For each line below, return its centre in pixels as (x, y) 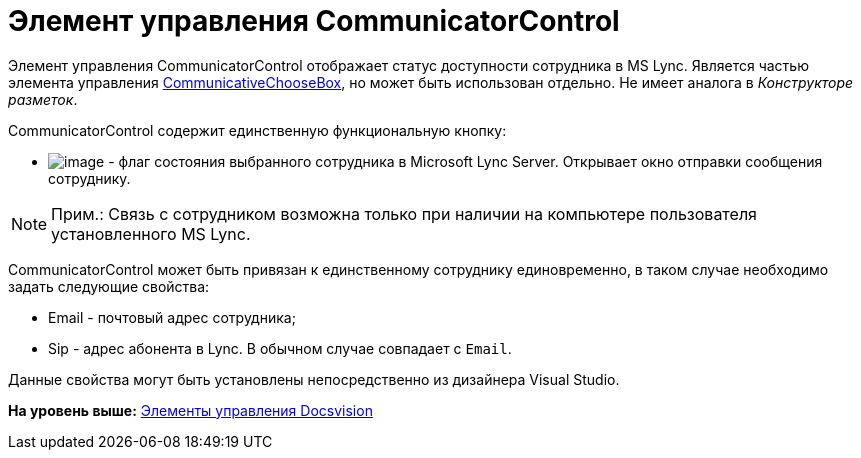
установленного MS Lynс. (151, 233)
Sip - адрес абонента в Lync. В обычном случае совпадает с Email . (280, 348)
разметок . (43, 99)
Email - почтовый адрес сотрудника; (172, 317)
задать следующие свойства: (109, 286)
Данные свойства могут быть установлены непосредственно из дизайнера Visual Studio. (314, 379)
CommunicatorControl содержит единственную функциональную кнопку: (257, 130)
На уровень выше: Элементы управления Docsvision (190, 410)
